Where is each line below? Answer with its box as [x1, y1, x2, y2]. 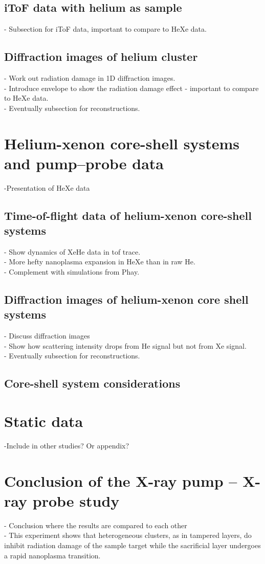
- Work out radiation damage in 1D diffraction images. [4, 73, 175, 83]
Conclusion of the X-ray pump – [4, 470, 237, 491]
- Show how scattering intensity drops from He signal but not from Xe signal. [4, 340, 247, 351]
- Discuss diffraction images [4, 330, 90, 341]
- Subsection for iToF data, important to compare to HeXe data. [4, 24, 207, 34]
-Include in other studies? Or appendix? [4, 440, 129, 450]
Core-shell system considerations [4, 375, 181, 391]
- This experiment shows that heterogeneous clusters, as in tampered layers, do [4, 530, 252, 540]
